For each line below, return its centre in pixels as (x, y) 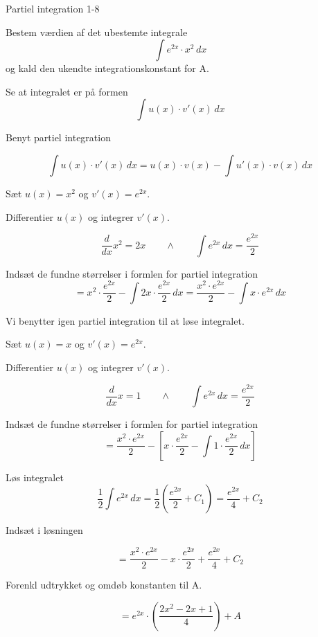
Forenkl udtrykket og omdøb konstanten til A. (104, 585)
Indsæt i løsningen (44, 530)
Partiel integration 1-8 (53, 8)
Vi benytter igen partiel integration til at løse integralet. (125, 320)
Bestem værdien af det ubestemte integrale (97, 32)
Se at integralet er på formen (67, 91)
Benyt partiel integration (58, 137)
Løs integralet (35, 477)
